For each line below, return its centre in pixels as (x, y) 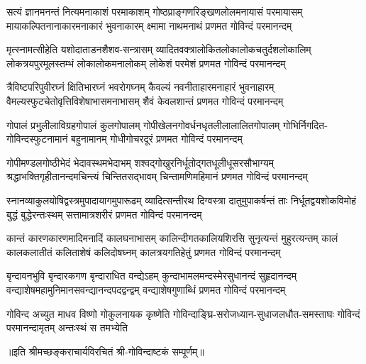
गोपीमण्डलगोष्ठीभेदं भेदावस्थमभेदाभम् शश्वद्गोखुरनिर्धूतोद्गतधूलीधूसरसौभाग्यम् (140, 162)
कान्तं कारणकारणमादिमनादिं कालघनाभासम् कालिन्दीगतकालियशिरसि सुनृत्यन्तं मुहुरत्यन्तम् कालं (172, 238)
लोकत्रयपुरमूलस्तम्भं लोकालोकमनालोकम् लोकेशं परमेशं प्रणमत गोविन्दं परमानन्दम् (146, 63)
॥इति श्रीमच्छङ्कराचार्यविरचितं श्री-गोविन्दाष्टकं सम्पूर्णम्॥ (105, 351)
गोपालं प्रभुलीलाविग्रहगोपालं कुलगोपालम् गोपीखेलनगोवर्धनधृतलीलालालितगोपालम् (143, 125)
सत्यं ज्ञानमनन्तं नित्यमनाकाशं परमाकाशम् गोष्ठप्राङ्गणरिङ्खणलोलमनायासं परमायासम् (155, 11)
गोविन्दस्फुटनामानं (37, 139)
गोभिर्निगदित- (305, 125)
